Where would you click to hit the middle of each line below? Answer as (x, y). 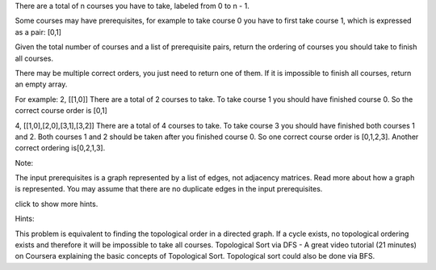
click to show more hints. (57, 204)
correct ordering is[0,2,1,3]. (60, 148)
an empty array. (41, 84)
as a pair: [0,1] (38, 32)
